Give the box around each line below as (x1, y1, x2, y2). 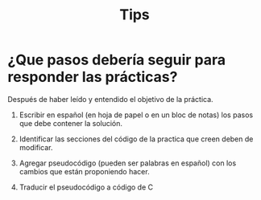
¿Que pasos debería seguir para (7, 51, 226, 69)
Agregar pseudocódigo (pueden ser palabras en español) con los (19, 158, 237, 168)
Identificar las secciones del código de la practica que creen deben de (19, 134, 254, 144)
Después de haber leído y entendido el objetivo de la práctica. (7, 94, 214, 104)
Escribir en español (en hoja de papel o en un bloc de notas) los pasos (19, 110, 254, 120)
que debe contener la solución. (19, 118, 122, 128)
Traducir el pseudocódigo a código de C (19, 182, 154, 192)
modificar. (19, 142, 53, 152)
